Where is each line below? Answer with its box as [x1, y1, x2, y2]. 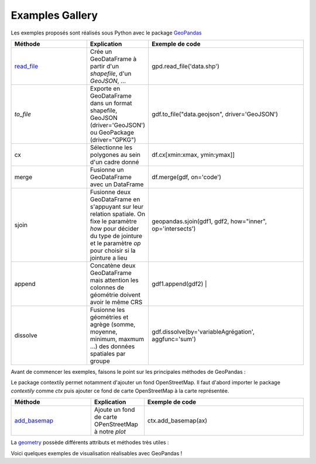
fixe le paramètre [90, 217, 137, 225]
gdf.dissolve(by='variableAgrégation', [152, 328, 255, 336]
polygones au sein [90, 150, 140, 159]
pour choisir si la [90, 246, 136, 255]
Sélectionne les [90, 143, 133, 152]
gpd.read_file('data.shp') [152, 62, 219, 70]
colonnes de [90, 283, 125, 291]
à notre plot [94, 428, 126, 436]
